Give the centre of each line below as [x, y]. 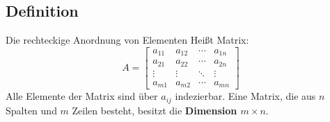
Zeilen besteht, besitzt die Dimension [155, 110]
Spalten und [31, 110]
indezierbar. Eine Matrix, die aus [245, 96]
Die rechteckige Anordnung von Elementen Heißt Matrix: [127, 40]
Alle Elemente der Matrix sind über [82, 96]
